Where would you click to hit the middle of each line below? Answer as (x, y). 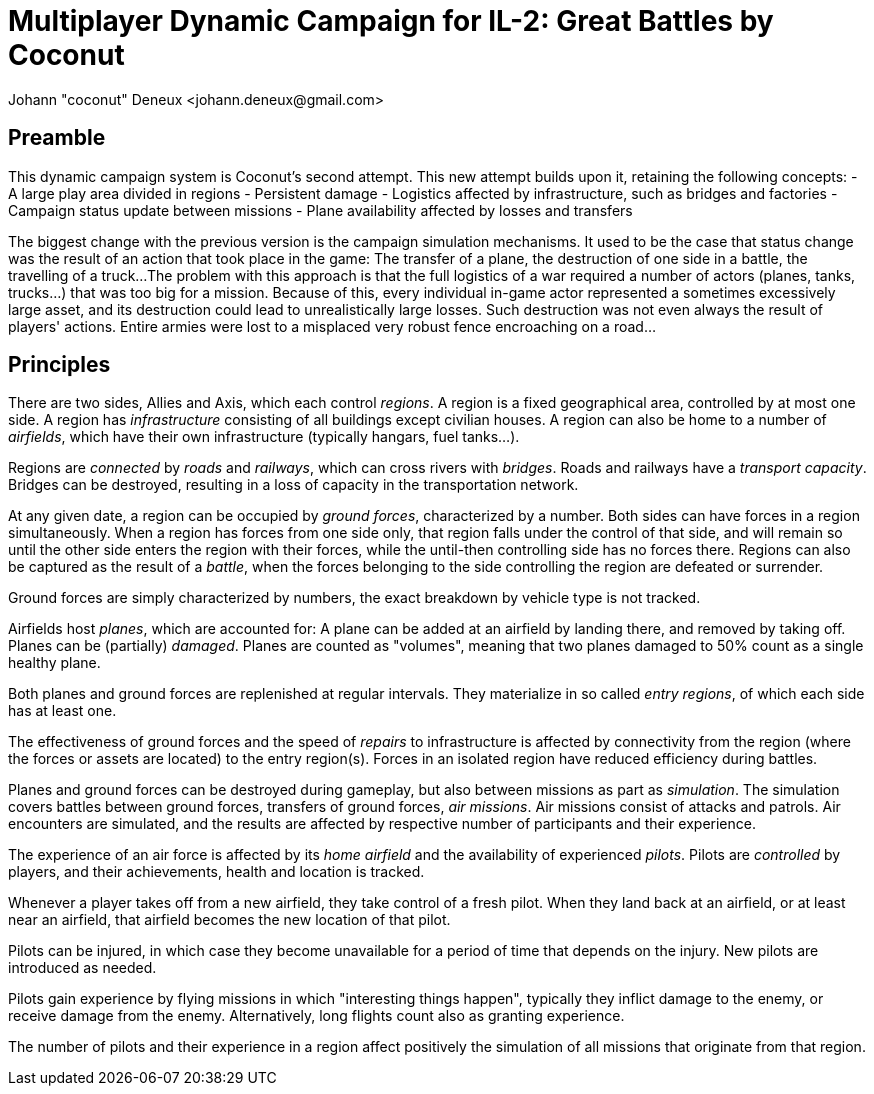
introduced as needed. (82, 968)
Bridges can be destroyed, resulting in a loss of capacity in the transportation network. (293, 485)
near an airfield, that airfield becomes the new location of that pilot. (229, 920)
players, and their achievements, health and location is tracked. (216, 872)
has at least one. (62, 711)
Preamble (57, 138)
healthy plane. (54, 663)
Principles (59, 365)
